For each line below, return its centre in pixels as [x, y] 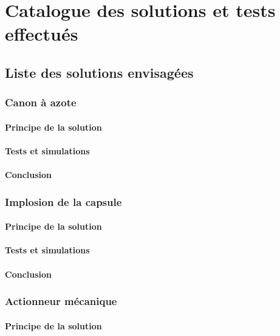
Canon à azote [41, 102]
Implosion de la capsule [63, 201]
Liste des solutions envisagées [99, 72]
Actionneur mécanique [61, 301]
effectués [42, 34]
